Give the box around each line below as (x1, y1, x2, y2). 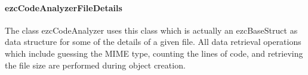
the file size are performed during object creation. (5, 58, 186, 71)
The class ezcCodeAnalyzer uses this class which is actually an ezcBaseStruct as (5, 24, 298, 36)
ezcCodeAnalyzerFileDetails (5, 1, 122, 14)
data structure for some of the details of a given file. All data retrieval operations (5, 35, 301, 48)
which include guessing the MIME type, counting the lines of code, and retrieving (5, 47, 303, 59)
